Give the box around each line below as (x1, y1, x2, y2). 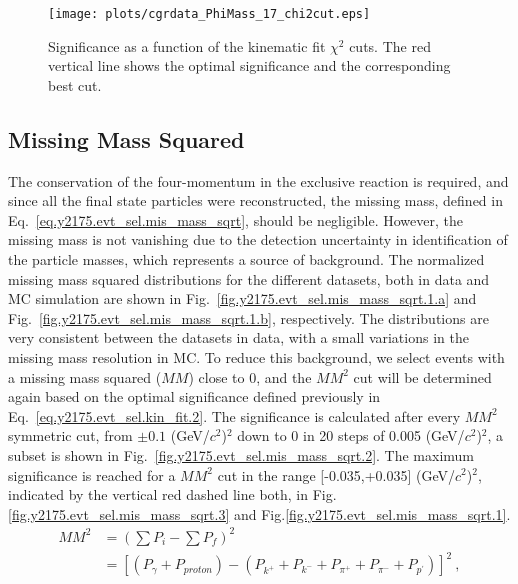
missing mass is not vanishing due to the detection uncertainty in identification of (8, 229, 508, 250)
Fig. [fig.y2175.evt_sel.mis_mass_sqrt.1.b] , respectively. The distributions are (8, 307, 489, 328)
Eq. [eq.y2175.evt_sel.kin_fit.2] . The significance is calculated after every (8, 405, 461, 426)
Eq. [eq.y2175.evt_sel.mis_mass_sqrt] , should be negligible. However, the (8, 209, 463, 230)
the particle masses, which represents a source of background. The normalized (8, 249, 485, 270)
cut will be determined (353, 366, 492, 387)
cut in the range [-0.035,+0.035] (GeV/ (217, 464, 456, 485)
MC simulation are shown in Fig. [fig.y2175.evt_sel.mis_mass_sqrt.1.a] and (8, 288, 477, 309)
